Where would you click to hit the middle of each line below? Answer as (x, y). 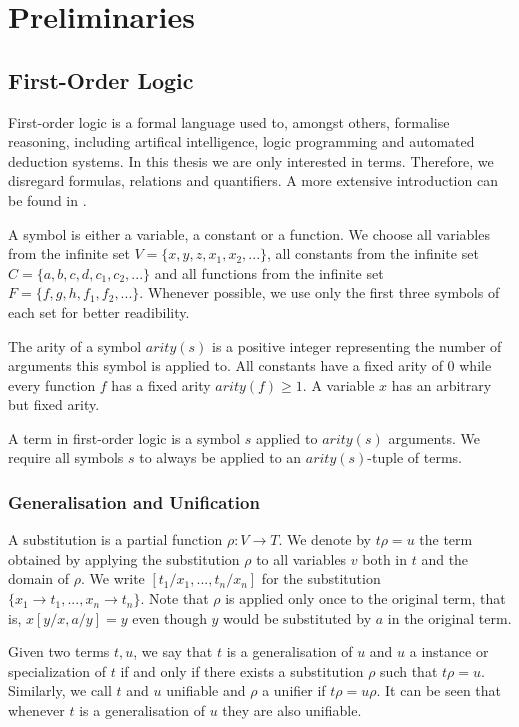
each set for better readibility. (99, 311)
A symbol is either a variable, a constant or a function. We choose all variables (249, 233)
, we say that (173, 651)
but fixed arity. (54, 404)
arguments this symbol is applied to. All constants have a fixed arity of (225, 365)
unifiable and (206, 690)
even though (169, 617)
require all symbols (66, 457)
